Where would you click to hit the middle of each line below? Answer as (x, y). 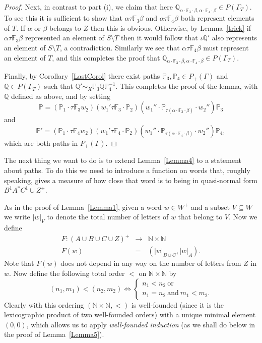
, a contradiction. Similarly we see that (120, 47)
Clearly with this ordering (44, 304)
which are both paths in (41, 143)
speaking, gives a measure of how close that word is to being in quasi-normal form (131, 180)
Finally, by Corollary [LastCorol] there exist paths (82, 75)
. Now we (243, 217)
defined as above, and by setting (61, 96)
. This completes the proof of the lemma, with (187, 86)
